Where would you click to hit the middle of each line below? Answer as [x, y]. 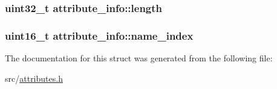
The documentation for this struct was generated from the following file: [139, 58]
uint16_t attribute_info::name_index [99, 35]
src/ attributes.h [34, 78]
